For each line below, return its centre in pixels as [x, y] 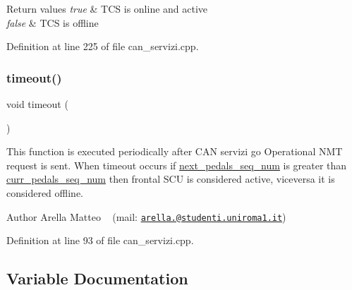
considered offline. [45, 192]
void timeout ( [37, 104]
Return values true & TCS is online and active [107, 8]
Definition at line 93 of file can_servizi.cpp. [100, 240]
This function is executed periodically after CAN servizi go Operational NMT [175, 151]
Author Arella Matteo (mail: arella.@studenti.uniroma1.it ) [146, 216]
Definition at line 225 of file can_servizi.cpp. [103, 46]
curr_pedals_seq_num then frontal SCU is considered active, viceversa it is [171, 179]
